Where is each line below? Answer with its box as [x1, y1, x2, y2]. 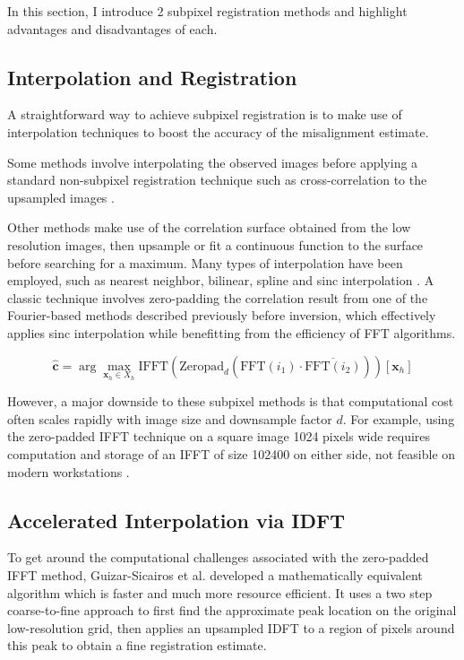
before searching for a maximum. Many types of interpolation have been [7, 253, 403, 272]
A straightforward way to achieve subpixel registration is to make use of [7, 105, 402, 124]
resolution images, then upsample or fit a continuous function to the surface [7, 235, 424, 254]
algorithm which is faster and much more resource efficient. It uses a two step [7, 583, 433, 602]
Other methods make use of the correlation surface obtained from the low [7, 218, 411, 237]
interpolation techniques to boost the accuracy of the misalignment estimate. [7, 122, 429, 141]
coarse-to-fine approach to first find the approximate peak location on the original [7, 601, 457, 620]
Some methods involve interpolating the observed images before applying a [7, 152, 418, 171]
